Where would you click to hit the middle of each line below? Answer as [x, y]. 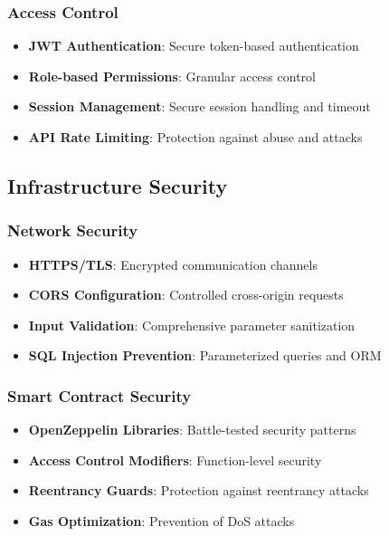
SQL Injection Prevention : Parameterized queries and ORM [205, 355]
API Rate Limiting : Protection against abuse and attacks [195, 137]
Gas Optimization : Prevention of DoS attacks [161, 520]
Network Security [73, 230]
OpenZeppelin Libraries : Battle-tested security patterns [192, 430]
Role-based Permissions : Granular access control [172, 76]
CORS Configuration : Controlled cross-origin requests [186, 295]
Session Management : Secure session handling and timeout [199, 106]
